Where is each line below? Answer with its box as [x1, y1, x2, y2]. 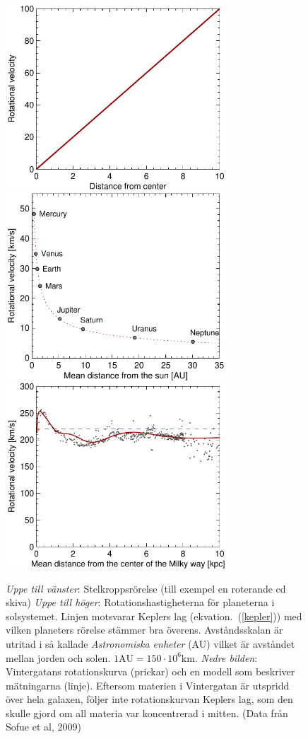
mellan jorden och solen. [6, 650, 111, 665]
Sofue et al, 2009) [6, 719, 81, 734]
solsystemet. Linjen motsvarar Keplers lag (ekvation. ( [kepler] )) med [6, 608, 302, 623]
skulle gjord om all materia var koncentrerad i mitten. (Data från [6, 705, 288, 720]
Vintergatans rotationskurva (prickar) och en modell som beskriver [6, 664, 295, 679]
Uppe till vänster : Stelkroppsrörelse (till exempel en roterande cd [6, 581, 286, 595]
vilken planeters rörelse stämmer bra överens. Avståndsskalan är [6, 622, 283, 637]
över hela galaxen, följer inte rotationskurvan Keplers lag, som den [6, 692, 293, 706]
